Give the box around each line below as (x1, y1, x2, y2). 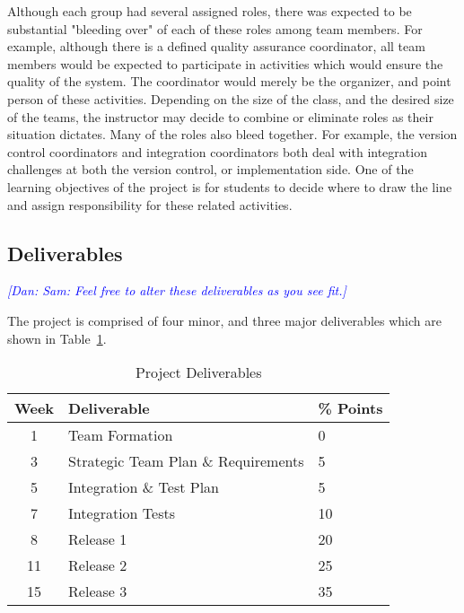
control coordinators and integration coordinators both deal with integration (7, 142, 427, 161)
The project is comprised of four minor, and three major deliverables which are (7, 311, 442, 329)
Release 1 (68, 529, 127, 550)
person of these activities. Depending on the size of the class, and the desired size (7, 89, 454, 108)
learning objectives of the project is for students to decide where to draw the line (7, 177, 452, 196)
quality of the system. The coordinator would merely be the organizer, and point (7, 72, 451, 91)
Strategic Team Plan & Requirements (68, 451, 304, 472)
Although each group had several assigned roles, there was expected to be (7, 2, 412, 20)
